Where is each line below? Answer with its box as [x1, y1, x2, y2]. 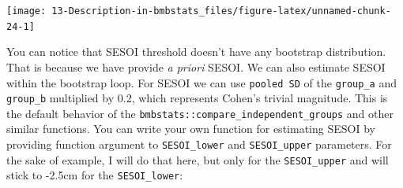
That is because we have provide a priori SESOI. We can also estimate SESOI [6, 58, 386, 75]
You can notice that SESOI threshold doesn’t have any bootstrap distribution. [6, 43, 386, 60]
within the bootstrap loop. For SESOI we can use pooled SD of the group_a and [6, 74, 397, 90]
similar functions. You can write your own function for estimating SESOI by [6, 120, 375, 137]
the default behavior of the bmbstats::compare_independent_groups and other [6, 105, 394, 121]
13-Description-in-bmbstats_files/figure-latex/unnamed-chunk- [51, 6, 391, 17]
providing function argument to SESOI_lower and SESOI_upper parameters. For [6, 136, 392, 153]
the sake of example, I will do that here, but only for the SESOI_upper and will [6, 151, 389, 168]
